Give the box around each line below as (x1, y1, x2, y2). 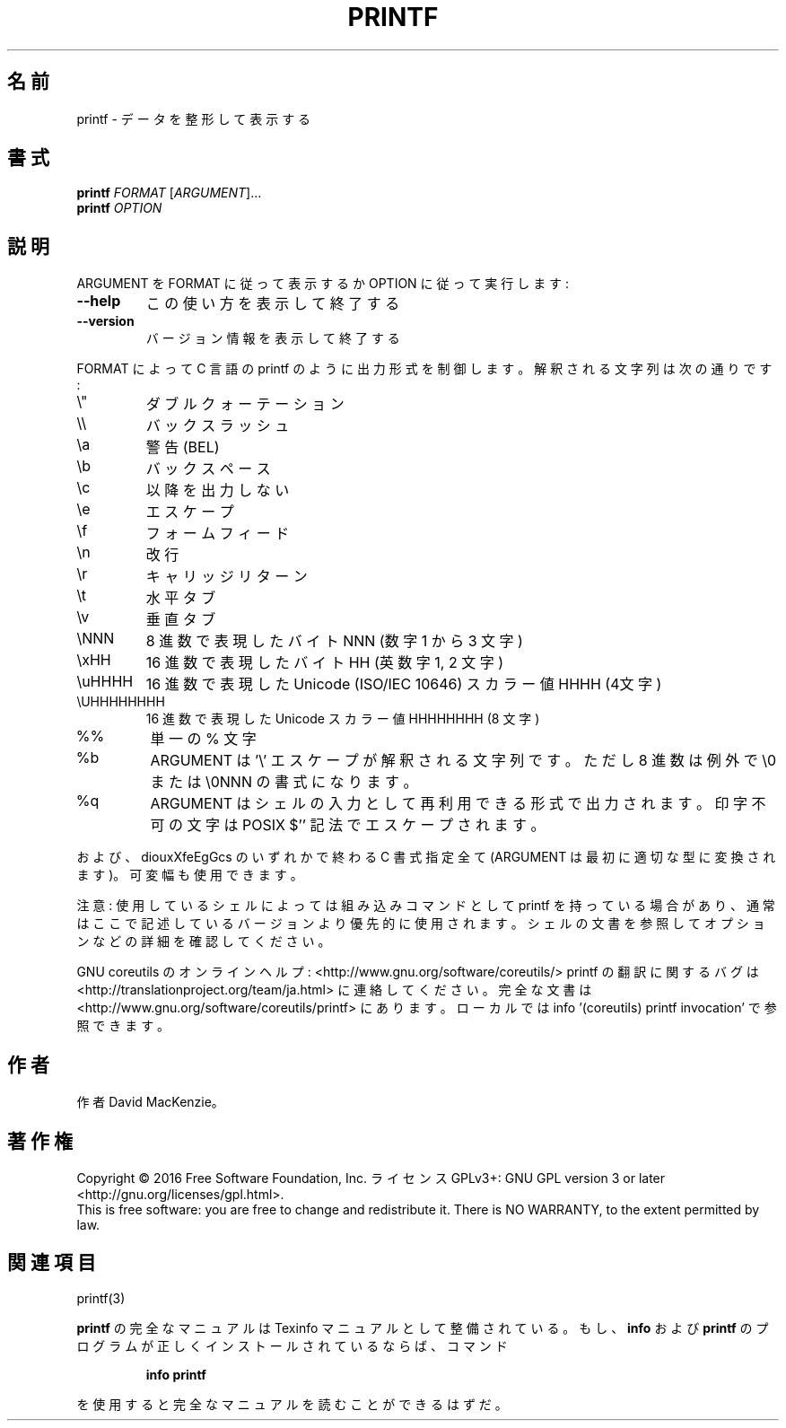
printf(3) (76, 1290, 126, 1306)
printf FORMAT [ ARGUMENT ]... (76, 185, 262, 201)
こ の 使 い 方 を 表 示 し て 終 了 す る (145, 294, 400, 313)
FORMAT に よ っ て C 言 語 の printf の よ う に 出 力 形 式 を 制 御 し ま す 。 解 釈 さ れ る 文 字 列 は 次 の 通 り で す (76, 361, 773, 377)
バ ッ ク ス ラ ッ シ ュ (145, 416, 290, 435)
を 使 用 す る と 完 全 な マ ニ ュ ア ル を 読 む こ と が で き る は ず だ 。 (76, 1396, 508, 1412)
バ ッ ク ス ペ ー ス (145, 460, 271, 478)
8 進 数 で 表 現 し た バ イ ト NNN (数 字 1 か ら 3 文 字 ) (145, 632, 523, 651)
